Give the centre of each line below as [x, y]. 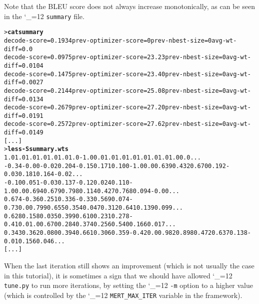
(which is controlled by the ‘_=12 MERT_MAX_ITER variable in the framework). [123, 295]
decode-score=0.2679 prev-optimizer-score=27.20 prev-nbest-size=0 [115, 108]
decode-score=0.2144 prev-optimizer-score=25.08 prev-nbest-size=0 [115, 91]
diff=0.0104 [24, 65]
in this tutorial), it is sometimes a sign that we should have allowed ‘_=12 [118, 275]
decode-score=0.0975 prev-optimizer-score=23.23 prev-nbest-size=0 [115, 57]
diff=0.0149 [24, 133]
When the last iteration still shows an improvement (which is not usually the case [129, 265]
